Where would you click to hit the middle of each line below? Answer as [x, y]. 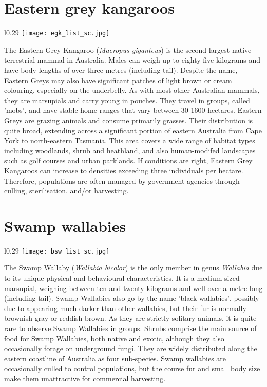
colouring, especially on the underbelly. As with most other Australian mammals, [132, 90]
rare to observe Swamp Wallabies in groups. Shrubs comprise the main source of [130, 328]
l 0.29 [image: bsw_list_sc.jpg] [57, 250]
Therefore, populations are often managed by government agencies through [122, 180]
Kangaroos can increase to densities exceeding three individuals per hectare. [124, 170]
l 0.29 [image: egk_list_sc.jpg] [57, 33]
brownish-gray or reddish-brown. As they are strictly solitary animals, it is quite [130, 318]
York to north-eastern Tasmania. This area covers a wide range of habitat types [130, 140]
